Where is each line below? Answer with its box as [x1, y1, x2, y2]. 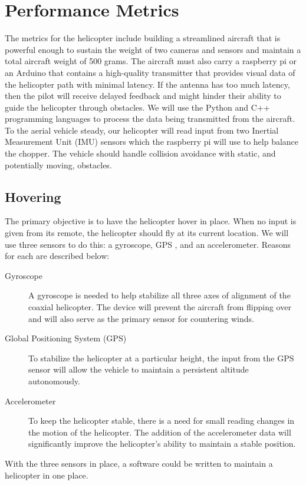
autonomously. [28, 374, 80, 387]
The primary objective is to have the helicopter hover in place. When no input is [5, 215, 297, 227]
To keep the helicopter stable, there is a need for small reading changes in [28, 414, 295, 427]
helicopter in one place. [5, 469, 88, 481]
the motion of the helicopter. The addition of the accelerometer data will [28, 426, 291, 438]
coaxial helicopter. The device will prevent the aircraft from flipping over [28, 301, 291, 313]
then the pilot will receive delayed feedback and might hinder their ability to [5, 89, 281, 102]
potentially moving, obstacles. [5, 158, 112, 171]
